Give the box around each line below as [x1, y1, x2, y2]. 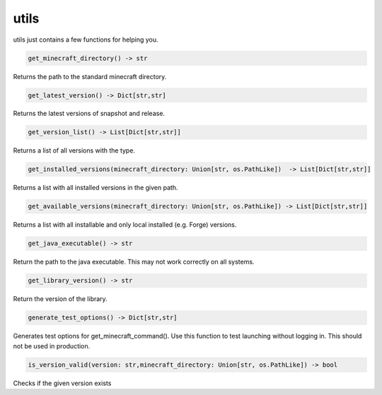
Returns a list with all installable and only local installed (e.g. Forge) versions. [13, 220, 237, 229]
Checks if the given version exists [13, 379, 112, 387]
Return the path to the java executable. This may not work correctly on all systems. [13, 258, 255, 266]
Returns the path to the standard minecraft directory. [13, 72, 167, 81]
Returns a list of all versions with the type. [13, 146, 136, 155]
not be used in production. [13, 341, 91, 350]
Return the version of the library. [13, 295, 108, 303]
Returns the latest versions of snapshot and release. [13, 110, 166, 118]
